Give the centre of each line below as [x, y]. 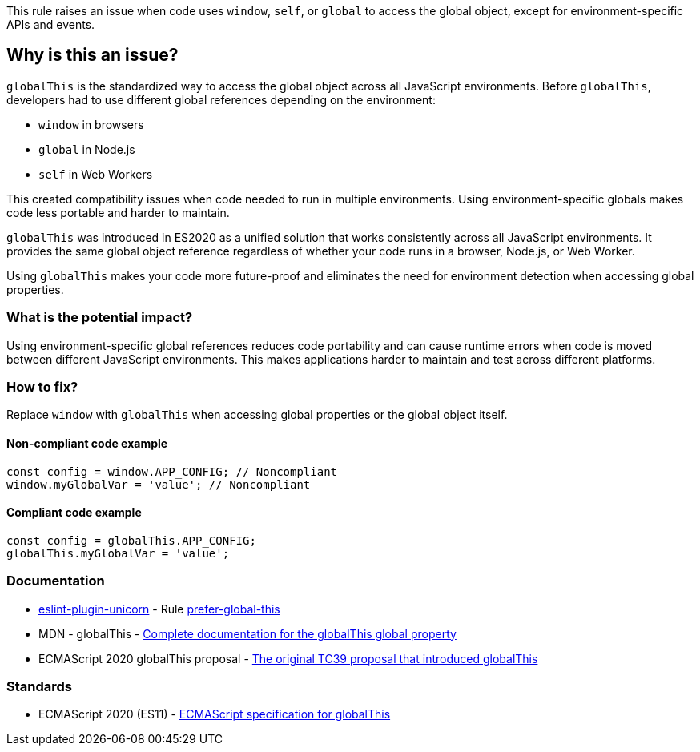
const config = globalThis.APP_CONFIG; [131, 540]
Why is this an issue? [93, 55]
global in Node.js [87, 149]
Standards [40, 686]
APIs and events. [51, 24]
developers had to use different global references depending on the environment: [221, 99]
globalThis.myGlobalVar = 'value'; [118, 553]
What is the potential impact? [100, 318]
